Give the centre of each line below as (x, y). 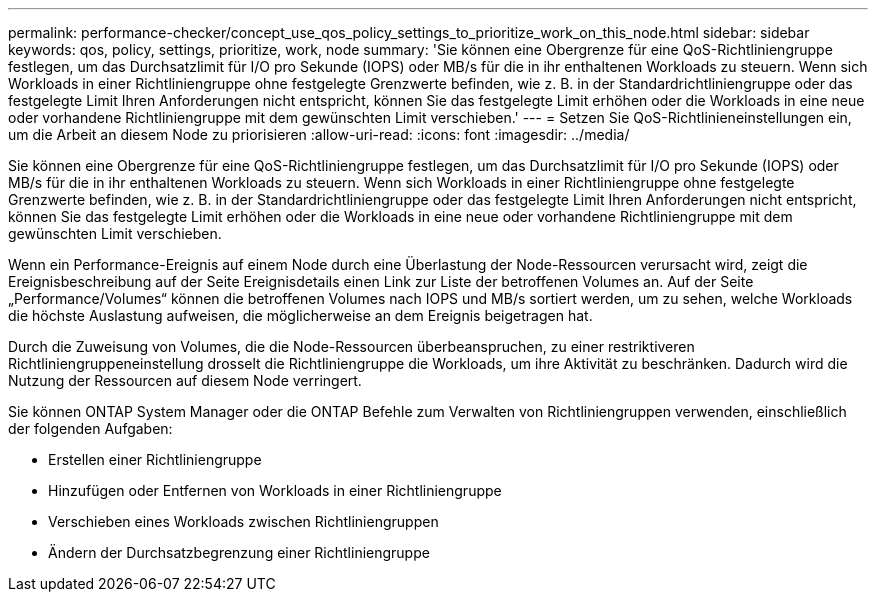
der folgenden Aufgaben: (90, 428)
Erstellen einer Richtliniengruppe (155, 459)
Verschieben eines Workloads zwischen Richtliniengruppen (243, 521)
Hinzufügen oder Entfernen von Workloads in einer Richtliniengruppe (275, 490)
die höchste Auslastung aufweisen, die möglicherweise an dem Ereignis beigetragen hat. (300, 315)
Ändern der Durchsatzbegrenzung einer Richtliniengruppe (239, 552)
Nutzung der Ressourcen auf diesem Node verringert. (185, 380)
